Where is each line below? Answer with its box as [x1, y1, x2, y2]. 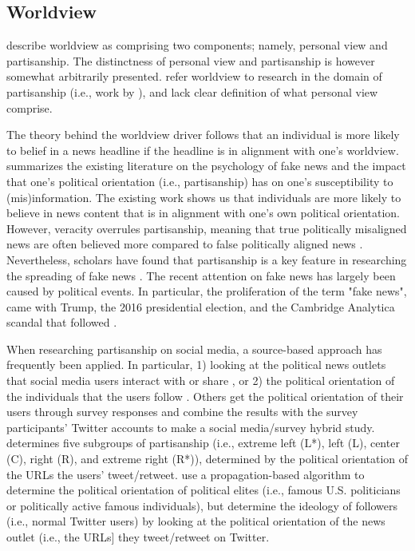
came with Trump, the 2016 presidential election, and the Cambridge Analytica [6, 298, 395, 315]
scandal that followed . [6, 314, 117, 331]
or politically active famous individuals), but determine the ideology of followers [6, 497, 397, 513]
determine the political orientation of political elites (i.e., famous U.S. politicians [6, 482, 401, 498]
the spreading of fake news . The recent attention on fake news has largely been [6, 267, 396, 283]
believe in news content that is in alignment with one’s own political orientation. [6, 204, 400, 221]
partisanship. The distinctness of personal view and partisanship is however [6, 52, 375, 69]
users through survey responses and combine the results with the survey [6, 403, 358, 420]
